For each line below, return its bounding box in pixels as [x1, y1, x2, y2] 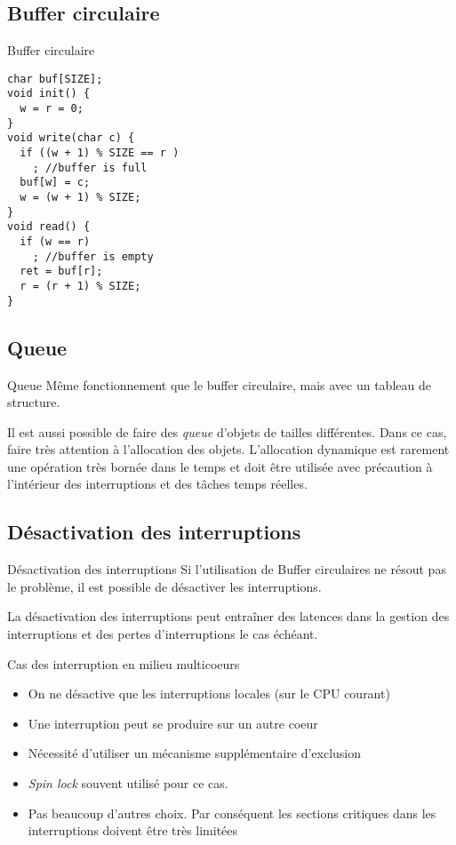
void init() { [7, 87, 91, 100]
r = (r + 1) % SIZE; [20, 279, 141, 292]
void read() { [7, 220, 91, 234]
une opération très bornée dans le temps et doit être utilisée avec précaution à [7, 457, 433, 475]
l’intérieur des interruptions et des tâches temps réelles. [7, 474, 308, 493]
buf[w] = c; [20, 176, 91, 189]
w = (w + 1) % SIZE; [20, 191, 141, 204]
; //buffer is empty [32, 250, 154, 263]
